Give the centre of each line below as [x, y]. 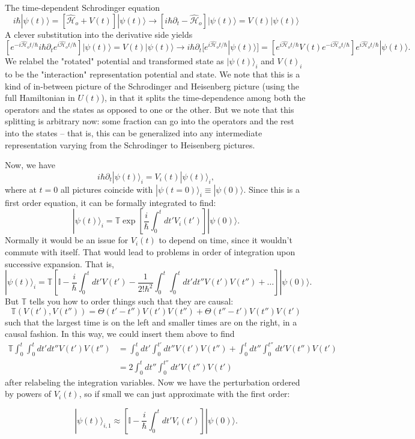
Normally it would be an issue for [67, 240]
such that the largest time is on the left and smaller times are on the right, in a [151, 322]
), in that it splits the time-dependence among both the [203, 98]
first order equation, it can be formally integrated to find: [111, 202]
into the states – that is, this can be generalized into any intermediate [134, 132]
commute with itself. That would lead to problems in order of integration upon [150, 251]
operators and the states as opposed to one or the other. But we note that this [150, 109]
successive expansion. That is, [59, 263]
